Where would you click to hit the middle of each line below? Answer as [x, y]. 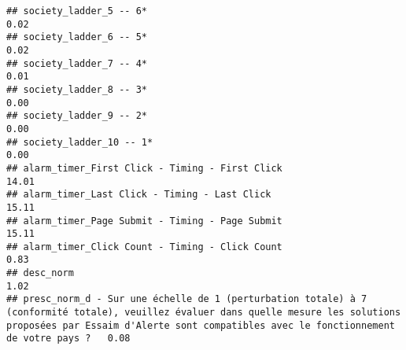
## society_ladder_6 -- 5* [77, 37]
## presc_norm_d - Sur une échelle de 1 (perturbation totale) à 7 [187, 299]
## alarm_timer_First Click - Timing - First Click [144, 168]
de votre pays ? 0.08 [68, 339]
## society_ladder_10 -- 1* [80, 142]
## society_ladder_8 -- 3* [77, 89]
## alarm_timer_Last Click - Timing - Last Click [139, 195]
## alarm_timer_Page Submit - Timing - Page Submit [144, 221]
